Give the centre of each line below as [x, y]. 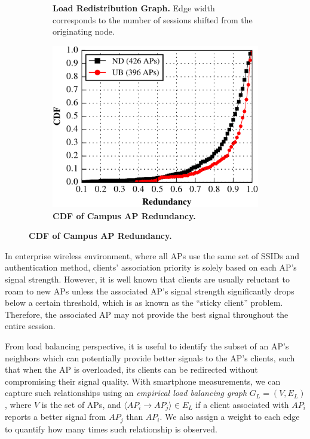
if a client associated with [242, 405]
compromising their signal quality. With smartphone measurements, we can [143, 381]
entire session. [30, 326]
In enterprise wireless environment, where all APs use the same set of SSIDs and [152, 255]
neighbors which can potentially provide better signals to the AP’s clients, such [150, 357]
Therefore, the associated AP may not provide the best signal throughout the [147, 314]
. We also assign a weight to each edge [230, 417]
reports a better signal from [56, 417]
